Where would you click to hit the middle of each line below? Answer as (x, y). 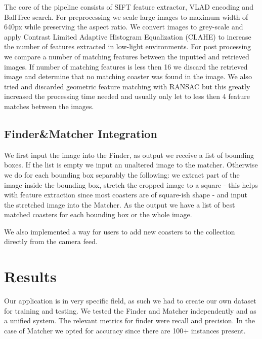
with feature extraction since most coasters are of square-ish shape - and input (126, 195)
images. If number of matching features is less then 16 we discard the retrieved (126, 66)
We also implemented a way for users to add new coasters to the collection (120, 231)
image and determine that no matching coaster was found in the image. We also (128, 76)
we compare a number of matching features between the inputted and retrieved (127, 56)
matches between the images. (49, 106)
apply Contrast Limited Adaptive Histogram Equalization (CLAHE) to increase (128, 36)
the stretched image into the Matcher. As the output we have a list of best (120, 204)
